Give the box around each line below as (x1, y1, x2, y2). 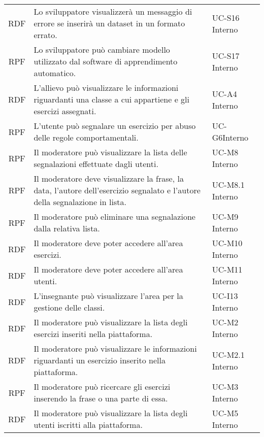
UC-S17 (212, 49, 240, 61)
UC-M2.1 (212, 348, 245, 360)
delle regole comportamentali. (34, 131, 139, 143)
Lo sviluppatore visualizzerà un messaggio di (34, 6, 192, 17)
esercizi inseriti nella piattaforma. (34, 328, 153, 340)
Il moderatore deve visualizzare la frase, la (34, 173, 184, 184)
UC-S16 (212, 11, 240, 23)
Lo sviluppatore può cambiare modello (34, 44, 170, 55)
